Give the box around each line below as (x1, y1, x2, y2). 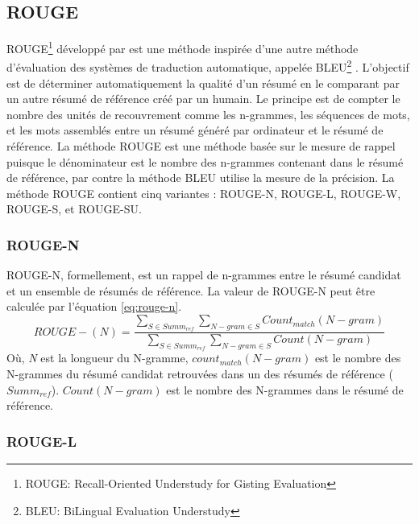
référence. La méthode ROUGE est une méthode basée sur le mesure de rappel (6, 138, 396, 155)
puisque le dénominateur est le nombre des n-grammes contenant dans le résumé (6, 153, 404, 170)
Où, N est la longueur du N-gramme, (6, 349, 189, 366)
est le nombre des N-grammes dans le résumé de (166, 381, 404, 398)
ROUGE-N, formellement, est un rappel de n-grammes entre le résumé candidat (6, 266, 401, 283)
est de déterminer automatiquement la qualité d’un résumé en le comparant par (6, 74, 400, 91)
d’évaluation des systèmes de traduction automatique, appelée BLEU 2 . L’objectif (6, 56, 409, 76)
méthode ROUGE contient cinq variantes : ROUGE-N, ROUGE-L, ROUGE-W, (6, 184, 401, 201)
